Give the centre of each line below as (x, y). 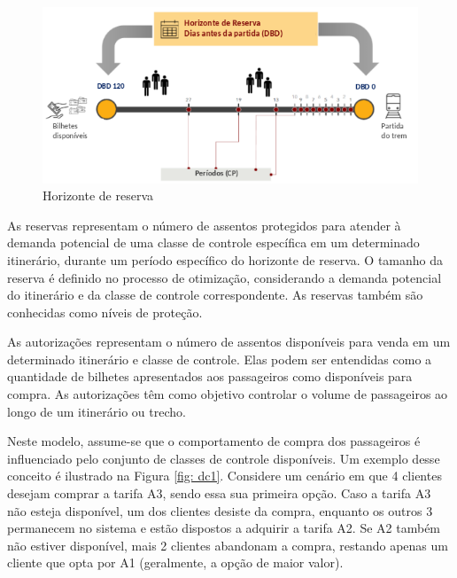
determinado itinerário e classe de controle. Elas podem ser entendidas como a (220, 359)
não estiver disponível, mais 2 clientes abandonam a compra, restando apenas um (228, 545)
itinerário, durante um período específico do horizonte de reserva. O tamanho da (225, 259)
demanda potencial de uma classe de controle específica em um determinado (213, 242)
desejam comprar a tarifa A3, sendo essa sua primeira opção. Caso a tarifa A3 (219, 493)
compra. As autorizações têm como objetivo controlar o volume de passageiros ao (228, 394)
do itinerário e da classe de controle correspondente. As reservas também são (215, 295)
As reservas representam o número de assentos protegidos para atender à (204, 225)
